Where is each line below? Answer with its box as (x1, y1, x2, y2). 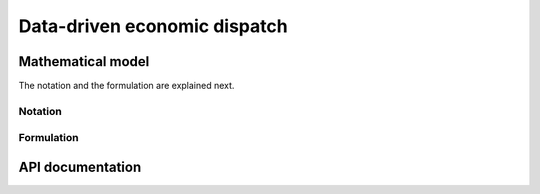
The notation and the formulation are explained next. (18, 80, 235, 92)
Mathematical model (18, 53, 150, 70)
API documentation (18, 159, 142, 175)
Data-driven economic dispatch (18, 15, 289, 37)
